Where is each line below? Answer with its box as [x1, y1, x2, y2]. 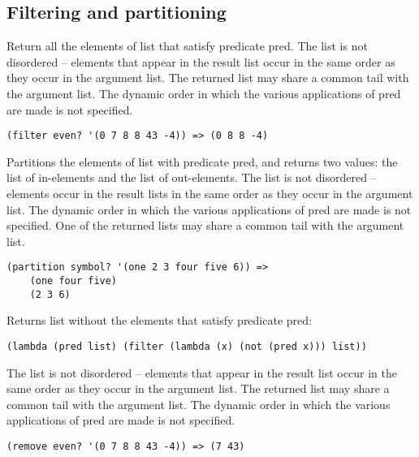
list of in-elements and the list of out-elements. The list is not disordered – [6, 169, 377, 186]
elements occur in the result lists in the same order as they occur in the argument [6, 185, 413, 202]
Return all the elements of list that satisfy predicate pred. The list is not [6, 37, 368, 54]
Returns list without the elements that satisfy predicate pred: [6, 312, 312, 329]
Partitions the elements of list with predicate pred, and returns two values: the [6, 153, 398, 170]
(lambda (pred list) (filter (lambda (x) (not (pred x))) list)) [6, 340, 367, 352]
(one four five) [29, 275, 118, 287]
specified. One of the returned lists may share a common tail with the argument [6, 217, 404, 234]
